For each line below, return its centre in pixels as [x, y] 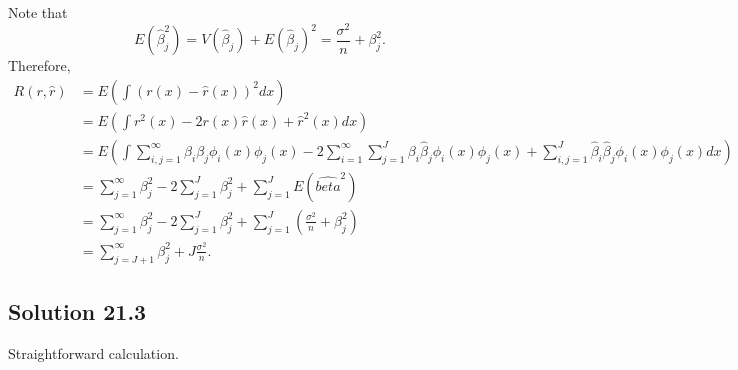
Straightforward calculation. [93, 352]
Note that [38, 12]
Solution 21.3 [77, 311]
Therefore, [39, 65]
